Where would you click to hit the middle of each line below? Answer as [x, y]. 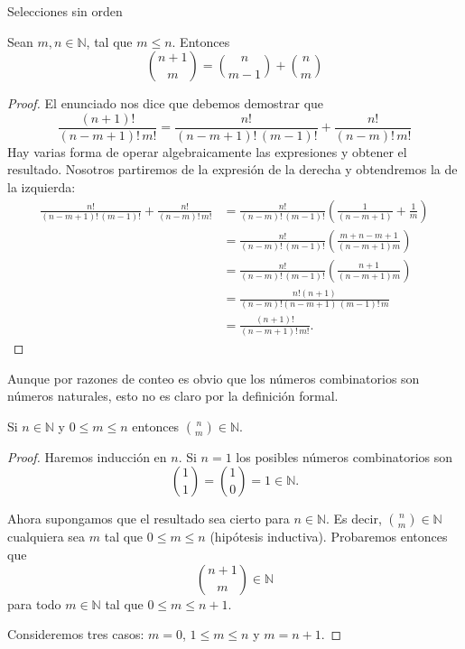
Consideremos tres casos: [76, 634]
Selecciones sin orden [65, 11]
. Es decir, [354, 519]
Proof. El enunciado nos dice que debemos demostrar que [166, 103]
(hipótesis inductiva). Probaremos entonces [329, 537]
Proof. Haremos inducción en [87, 456]
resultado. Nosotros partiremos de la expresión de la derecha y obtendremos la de [232, 169]
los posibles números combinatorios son [344, 456]
